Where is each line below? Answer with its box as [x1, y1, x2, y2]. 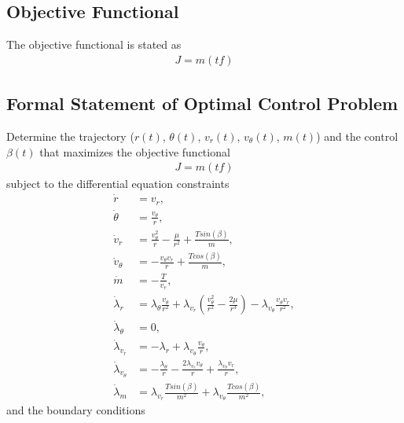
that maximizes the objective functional [39, 143, 230, 160]
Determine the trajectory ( [6, 128, 134, 145]
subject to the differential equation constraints [6, 175, 230, 192]
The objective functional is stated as [6, 36, 182, 53]
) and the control [316, 128, 398, 145]
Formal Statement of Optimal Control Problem [6, 91, 398, 116]
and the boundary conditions [6, 402, 145, 418]
